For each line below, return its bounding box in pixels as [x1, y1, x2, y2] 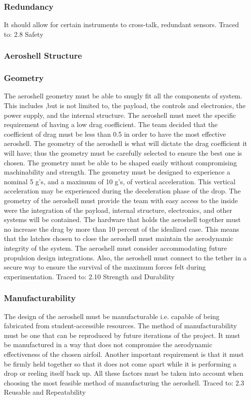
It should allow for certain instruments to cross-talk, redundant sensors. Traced [4, 19, 239, 30]
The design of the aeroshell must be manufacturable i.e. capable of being [4, 311, 220, 321]
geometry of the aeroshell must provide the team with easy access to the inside [4, 195, 238, 205]
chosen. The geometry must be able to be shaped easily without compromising [4, 157, 237, 167]
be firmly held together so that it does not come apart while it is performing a [4, 358, 236, 368]
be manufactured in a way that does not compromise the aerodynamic [4, 339, 212, 350]
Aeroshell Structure [4, 49, 82, 62]
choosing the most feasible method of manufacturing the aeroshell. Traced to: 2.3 [4, 377, 244, 387]
